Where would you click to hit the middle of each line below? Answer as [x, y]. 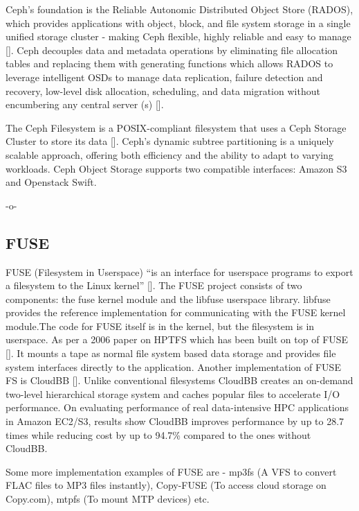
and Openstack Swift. [51, 182]
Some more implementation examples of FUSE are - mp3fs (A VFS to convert [171, 471]
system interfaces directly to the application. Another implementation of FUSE [173, 366]
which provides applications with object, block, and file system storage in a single [178, 23]
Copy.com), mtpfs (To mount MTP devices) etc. [108, 499]
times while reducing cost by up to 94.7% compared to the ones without [158, 434]
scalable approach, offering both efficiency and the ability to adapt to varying [169, 154]
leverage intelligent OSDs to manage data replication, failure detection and [164, 77]
